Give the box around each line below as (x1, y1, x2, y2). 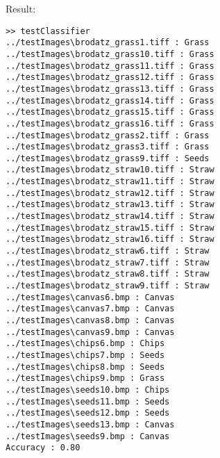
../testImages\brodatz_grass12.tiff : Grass (6, 72, 214, 83)
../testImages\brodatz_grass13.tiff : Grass (6, 83, 214, 94)
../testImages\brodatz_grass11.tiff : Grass (6, 60, 214, 71)
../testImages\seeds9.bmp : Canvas (6, 431, 170, 441)
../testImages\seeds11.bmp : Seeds (6, 396, 170, 407)
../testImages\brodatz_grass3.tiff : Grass (6, 142, 210, 152)
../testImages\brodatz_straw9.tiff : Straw (6, 281, 210, 291)
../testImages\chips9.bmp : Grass (6, 373, 165, 384)
